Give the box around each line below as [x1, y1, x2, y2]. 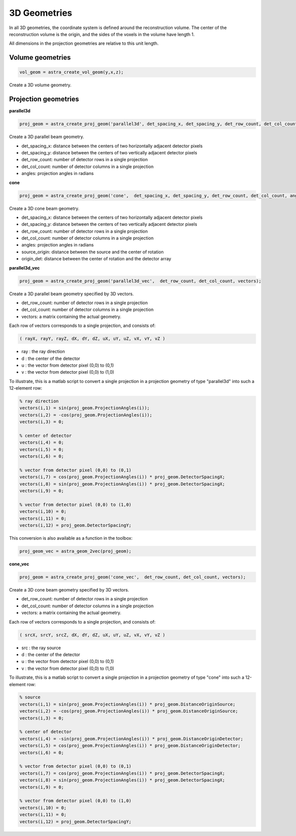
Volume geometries [9, 53, 71, 62]
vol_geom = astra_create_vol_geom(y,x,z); [19, 70, 124, 75]
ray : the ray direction [21, 348, 65, 354]
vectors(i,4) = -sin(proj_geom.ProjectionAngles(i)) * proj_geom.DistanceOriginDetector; [19, 736, 244, 741]
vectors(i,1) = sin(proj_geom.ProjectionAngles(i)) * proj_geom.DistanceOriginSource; [19, 701, 236, 707]
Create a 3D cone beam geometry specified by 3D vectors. [9, 587, 129, 593]
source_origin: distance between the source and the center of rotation [21, 249, 164, 255]
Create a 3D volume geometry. [9, 82, 72, 88]
